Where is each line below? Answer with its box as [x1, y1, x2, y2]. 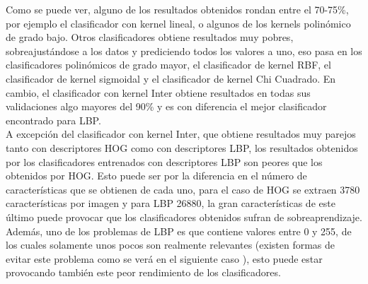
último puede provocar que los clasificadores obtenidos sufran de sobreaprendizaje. [6, 209, 362, 224]
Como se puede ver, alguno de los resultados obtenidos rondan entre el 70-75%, [6, 2, 349, 16]
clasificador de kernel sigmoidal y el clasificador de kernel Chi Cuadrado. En [6, 71, 336, 85]
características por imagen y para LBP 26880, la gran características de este [6, 196, 335, 211]
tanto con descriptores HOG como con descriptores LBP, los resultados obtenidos [6, 140, 358, 155]
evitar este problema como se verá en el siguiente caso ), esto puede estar [6, 251, 323, 266]
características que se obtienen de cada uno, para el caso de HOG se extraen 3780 [6, 182, 360, 196]
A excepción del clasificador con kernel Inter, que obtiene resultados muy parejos [6, 126, 356, 141]
